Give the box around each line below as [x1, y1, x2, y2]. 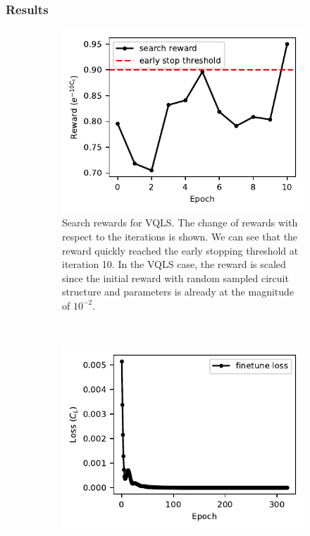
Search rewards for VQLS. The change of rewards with [62, 215, 298, 230]
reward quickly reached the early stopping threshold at [62, 243, 299, 257]
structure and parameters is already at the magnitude [62, 284, 294, 299]
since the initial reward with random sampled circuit [62, 270, 289, 285]
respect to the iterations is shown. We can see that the [62, 229, 298, 243]
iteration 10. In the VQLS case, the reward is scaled [62, 257, 286, 272]
